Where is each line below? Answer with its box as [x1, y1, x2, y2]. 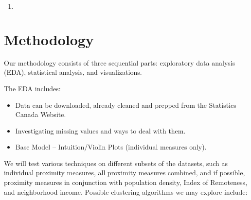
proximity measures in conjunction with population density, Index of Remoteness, [4, 177, 248, 187]
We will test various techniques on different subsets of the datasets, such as [4, 158, 228, 168]
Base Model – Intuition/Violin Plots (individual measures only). [15, 142, 207, 152]
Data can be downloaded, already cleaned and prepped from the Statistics [15, 100, 236, 110]
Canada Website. [15, 109, 66, 119]
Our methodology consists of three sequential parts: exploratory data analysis [4, 57, 235, 67]
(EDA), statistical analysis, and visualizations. [4, 67, 142, 77]
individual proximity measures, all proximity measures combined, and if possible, [4, 167, 245, 178]
